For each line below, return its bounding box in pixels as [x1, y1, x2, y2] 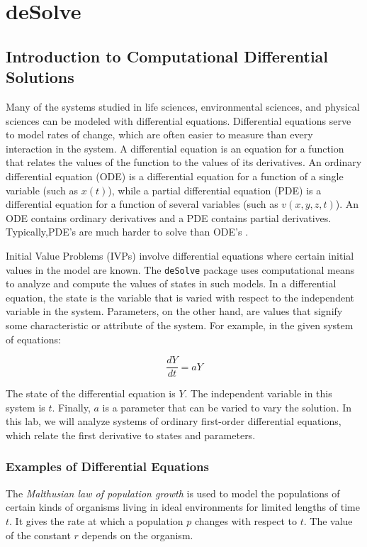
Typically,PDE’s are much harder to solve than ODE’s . [6, 224, 249, 239]
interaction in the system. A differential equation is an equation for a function [6, 140, 344, 155]
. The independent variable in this [184, 386, 332, 401]
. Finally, [52, 399, 91, 414]
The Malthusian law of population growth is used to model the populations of [6, 485, 340, 500]
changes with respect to [194, 513, 298, 528]
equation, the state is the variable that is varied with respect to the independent [6, 289, 354, 304]
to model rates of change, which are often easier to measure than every [6, 127, 313, 142]
